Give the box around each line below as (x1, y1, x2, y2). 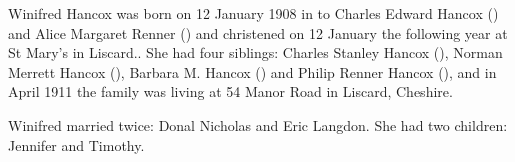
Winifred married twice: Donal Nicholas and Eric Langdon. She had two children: (8, 114, 508, 135)
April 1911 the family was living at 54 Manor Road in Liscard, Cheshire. (8, 81, 453, 102)
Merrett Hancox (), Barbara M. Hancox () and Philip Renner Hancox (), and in (8, 61, 497, 82)
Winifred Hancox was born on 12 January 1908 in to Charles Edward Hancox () (8, 3, 499, 23)
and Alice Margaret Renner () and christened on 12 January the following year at (8, 22, 508, 43)
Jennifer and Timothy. (8, 134, 145, 155)
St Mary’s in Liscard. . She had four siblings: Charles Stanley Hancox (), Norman (8, 42, 503, 63)
